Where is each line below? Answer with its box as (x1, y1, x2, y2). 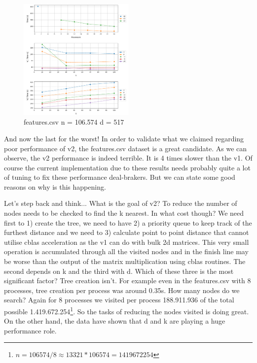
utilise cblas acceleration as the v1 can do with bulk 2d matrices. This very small (4, 236, 249, 247)
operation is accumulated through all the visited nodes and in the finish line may (4, 246, 249, 257)
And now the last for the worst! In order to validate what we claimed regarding (4, 133, 244, 143)
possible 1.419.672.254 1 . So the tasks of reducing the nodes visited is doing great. (4, 305, 249, 316)
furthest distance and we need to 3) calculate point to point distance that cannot (4, 227, 249, 237)
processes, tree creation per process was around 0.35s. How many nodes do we (4, 285, 240, 295)
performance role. (4, 325, 57, 335)
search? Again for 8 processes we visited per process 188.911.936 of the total (4, 295, 234, 305)
